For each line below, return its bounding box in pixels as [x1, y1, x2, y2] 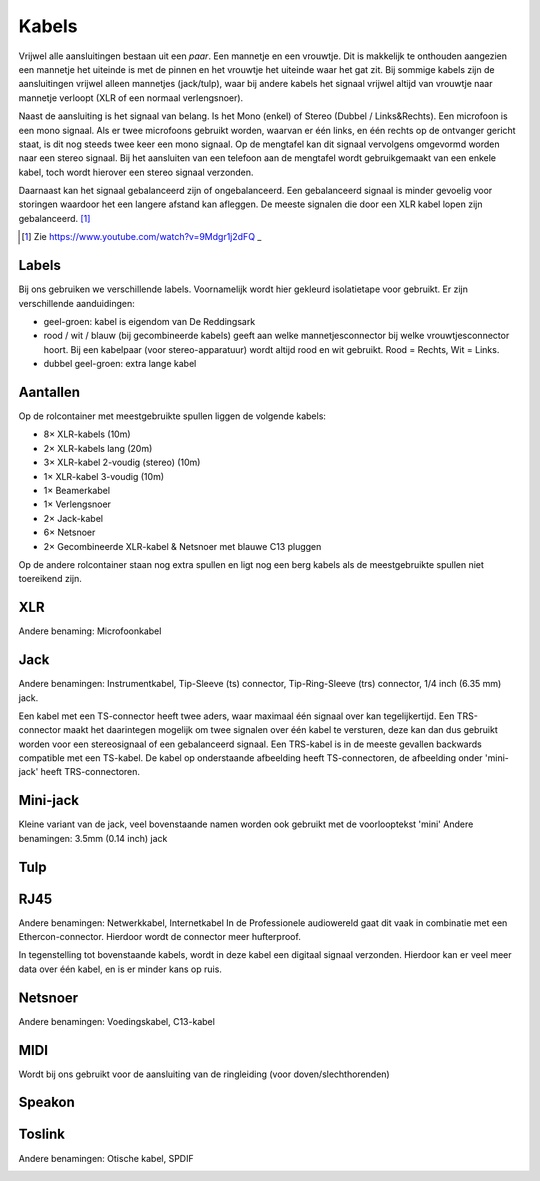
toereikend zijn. [18, 573, 82, 585]
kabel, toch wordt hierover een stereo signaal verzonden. [18, 166, 254, 178]
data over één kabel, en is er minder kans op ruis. [18, 963, 222, 975]
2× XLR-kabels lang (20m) [43, 442, 153, 454]
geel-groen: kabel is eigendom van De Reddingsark [43, 315, 256, 327]
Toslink [18, 1126, 65, 1143]
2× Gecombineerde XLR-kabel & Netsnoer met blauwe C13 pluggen [43, 540, 322, 552]
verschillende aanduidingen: [18, 297, 135, 309]
